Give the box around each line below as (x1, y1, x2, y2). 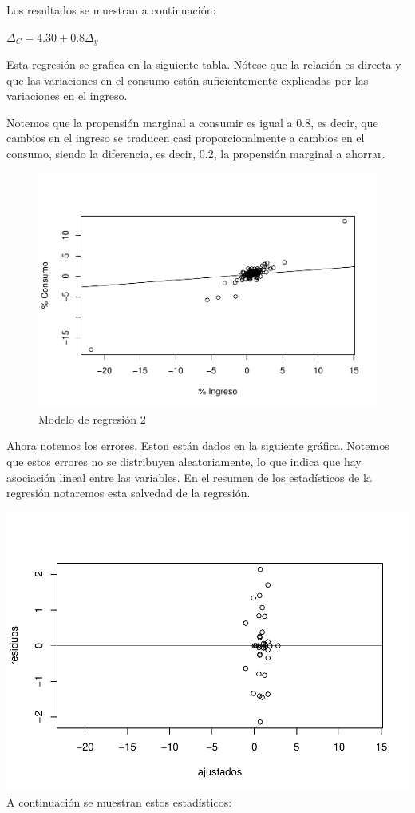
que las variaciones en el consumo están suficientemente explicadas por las (6, 71, 369, 88)
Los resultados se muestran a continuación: (6, 2, 216, 18)
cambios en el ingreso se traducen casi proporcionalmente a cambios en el (6, 130, 365, 146)
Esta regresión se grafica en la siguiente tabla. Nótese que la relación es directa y (6, 56, 401, 73)
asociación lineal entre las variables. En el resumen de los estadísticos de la (6, 468, 372, 485)
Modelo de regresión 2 (38, 410, 146, 427)
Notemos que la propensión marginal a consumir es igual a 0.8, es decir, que (6, 114, 378, 130)
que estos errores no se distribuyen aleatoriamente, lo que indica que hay (6, 452, 362, 469)
